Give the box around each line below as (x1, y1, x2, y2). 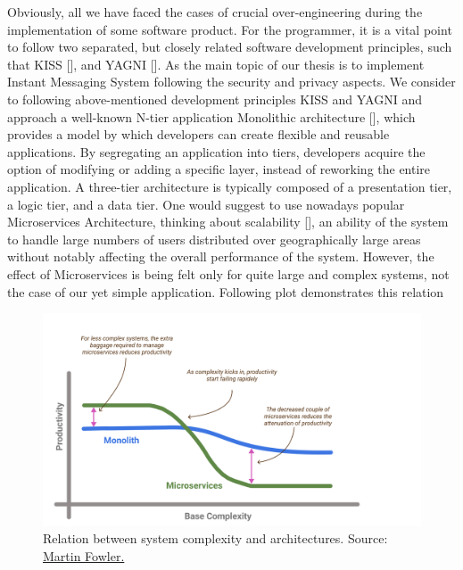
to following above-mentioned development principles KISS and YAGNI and (7, 89, 422, 108)
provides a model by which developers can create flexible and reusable (7, 125, 390, 144)
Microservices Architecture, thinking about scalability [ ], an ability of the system (7, 212, 449, 231)
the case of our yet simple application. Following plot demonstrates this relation (7, 282, 444, 301)
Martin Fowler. (43, 546, 125, 565)
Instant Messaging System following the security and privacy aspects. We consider (7, 72, 456, 91)
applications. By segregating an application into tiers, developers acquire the (7, 142, 426, 161)
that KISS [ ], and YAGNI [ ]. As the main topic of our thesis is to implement (7, 54, 425, 73)
